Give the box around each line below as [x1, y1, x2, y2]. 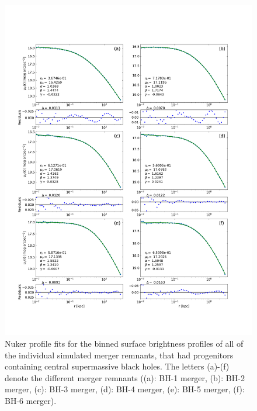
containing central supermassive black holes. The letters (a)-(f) [5, 360, 230, 372]
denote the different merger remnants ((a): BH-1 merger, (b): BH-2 [5, 371, 245, 384]
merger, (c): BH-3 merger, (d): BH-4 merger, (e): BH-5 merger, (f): [5, 383, 245, 395]
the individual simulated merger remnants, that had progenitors [5, 348, 234, 361]
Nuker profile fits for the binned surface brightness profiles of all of [5, 337, 244, 349]
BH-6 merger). [5, 394, 57, 406]
